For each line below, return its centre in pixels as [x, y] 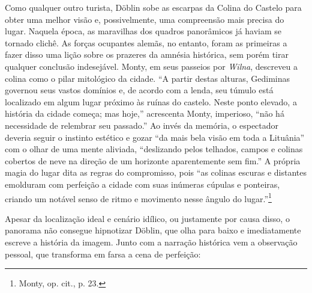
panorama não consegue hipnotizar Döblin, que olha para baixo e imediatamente [153, 230]
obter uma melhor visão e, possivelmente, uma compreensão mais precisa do [145, 19]
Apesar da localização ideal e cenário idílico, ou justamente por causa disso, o [147, 218]
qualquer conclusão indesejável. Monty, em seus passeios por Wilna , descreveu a [151, 66]
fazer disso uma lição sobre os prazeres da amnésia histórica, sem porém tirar [147, 54]
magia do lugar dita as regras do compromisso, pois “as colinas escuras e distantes [156, 172]
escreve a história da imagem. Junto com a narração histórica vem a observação [151, 242]
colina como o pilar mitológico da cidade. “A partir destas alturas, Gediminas [148, 78]
